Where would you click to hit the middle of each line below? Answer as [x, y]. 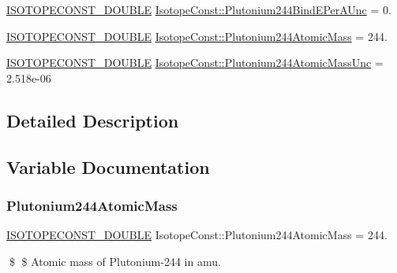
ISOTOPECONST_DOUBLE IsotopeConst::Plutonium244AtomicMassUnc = [195, 63]
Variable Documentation [108, 166]
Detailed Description [93, 120]
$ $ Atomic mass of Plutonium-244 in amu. [115, 261]
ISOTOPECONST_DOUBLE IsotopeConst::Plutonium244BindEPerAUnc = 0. [199, 9]
